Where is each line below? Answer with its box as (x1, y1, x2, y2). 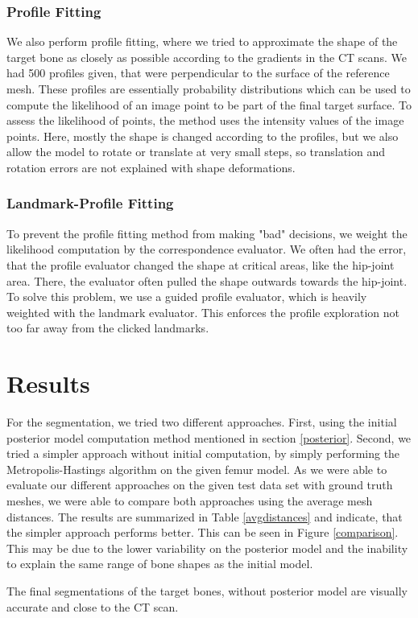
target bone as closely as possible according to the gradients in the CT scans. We (6, 48, 407, 65)
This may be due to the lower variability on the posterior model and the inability (6, 539, 408, 556)
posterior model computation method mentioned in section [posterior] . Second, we (6, 429, 412, 446)
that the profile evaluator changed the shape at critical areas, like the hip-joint (6, 256, 395, 273)
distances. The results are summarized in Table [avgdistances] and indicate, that (6, 508, 403, 525)
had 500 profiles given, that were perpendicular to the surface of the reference (6, 64, 390, 81)
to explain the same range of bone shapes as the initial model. (6, 555, 313, 572)
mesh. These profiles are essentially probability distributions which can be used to (6, 80, 411, 97)
